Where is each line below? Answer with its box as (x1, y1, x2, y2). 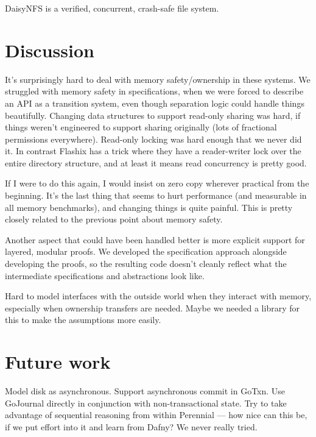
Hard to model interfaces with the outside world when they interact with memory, (5, 290, 312, 302)
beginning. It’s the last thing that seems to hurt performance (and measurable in (5, 189, 307, 202)
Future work (5, 349, 111, 374)
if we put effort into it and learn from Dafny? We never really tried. (5, 420, 258, 433)
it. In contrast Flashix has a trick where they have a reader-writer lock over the (5, 144, 301, 157)
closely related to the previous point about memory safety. (5, 213, 223, 226)
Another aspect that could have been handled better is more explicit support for (5, 233, 305, 246)
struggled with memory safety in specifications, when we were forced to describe (5, 85, 304, 98)
